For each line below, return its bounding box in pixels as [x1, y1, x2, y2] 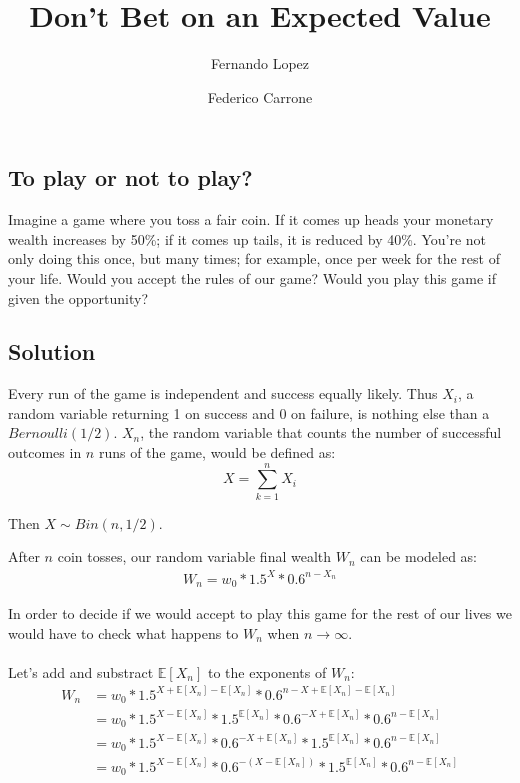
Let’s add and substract [8, 661, 154, 682]
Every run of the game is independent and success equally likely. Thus [8, 383, 438, 404]
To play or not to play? [8, 162, 253, 193]
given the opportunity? [8, 287, 149, 308]
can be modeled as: [360, 546, 477, 567]
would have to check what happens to [8, 622, 239, 643]
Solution [8, 336, 96, 367]
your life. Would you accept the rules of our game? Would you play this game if [8, 267, 496, 288]
